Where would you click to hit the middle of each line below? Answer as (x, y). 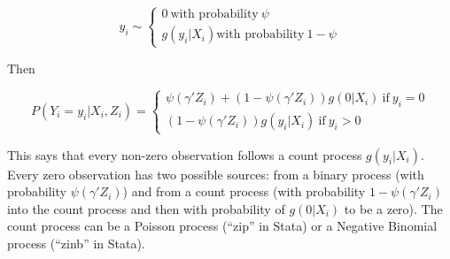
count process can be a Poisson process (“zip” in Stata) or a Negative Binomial (222, 226)
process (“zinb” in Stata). (76, 243)
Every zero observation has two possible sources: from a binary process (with (216, 174)
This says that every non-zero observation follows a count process (185, 154)
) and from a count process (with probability (244, 191)
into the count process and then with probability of (146, 208)
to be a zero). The (393, 208)
